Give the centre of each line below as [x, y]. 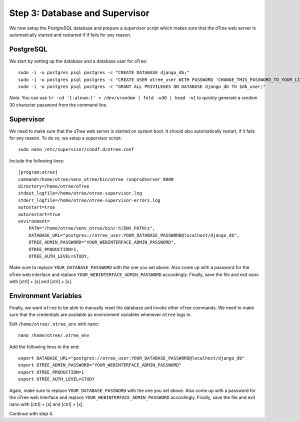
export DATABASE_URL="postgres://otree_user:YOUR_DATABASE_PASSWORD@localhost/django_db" [131, 358]
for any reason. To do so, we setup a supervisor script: [65, 138]
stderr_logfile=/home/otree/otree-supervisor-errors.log [89, 200]
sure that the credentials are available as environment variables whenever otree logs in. [100, 314]
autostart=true [37, 207]
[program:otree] [38, 172]
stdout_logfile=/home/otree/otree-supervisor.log [80, 193]
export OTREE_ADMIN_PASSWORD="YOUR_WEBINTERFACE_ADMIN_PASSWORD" [100, 365]
